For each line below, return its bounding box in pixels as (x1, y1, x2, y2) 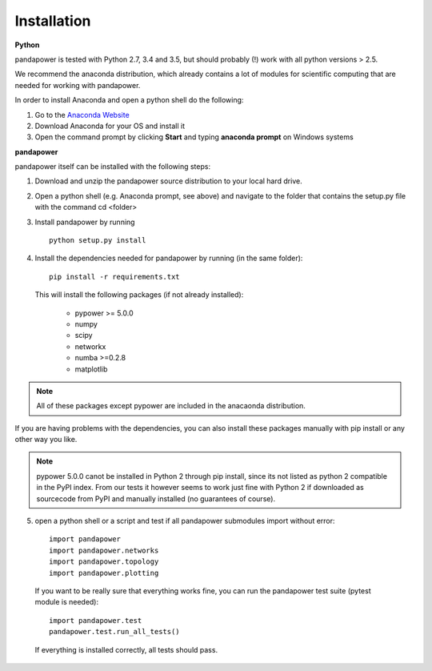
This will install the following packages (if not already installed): (34, 290, 244, 299)
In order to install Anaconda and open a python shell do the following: (14, 95, 244, 105)
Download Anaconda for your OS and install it (34, 121, 186, 131)
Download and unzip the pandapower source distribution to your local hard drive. (34, 176, 303, 186)
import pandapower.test (49, 616, 142, 625)
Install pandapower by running (34, 217, 135, 227)
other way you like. (14, 435, 78, 444)
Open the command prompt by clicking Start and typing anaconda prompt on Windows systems (34, 132, 354, 142)
